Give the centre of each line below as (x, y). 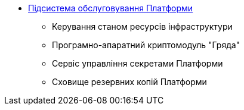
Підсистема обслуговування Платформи (111, 8)
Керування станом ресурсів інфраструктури (142, 26)
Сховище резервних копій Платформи (129, 82)
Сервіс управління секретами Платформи (138, 63)
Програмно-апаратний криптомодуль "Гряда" (146, 45)
